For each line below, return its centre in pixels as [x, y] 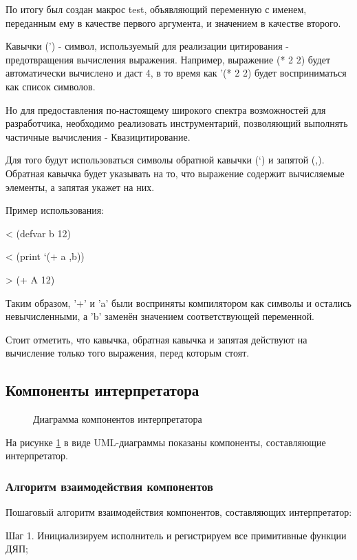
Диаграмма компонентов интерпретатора [118, 419]
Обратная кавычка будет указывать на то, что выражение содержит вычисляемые [175, 173]
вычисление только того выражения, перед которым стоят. [128, 353]
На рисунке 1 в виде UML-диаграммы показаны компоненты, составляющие [166, 442]
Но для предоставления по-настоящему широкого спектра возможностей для [166, 109]
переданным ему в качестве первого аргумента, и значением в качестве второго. [173, 22]
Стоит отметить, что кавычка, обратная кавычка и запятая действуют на [156, 339]
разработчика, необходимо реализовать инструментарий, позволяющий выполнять [177, 123]
